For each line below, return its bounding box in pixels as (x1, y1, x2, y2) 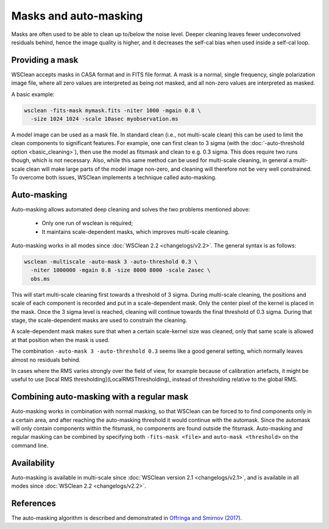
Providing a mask (11, 55, 79, 65)
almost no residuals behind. (11, 356, 81, 363)
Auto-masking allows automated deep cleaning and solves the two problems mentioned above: (11, 205, 250, 213)
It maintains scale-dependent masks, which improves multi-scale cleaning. (41, 228, 230, 235)
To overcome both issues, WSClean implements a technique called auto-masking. (11, 174, 217, 181)
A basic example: (11, 90, 55, 98)
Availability (11, 458, 55, 468)
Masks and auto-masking (11, 9, 143, 23)
